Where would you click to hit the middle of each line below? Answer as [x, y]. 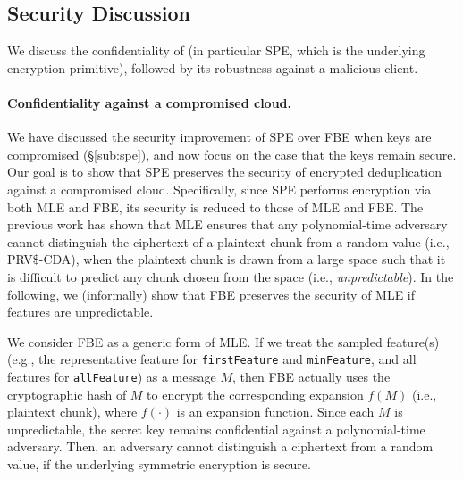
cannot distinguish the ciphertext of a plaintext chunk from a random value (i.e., [228, 241]
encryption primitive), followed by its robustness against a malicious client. [213, 67]
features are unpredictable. [80, 312]
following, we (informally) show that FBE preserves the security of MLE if [211, 294]
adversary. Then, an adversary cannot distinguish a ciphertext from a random [220, 446]
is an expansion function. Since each [275, 412]
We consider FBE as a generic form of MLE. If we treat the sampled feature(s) [223, 341]
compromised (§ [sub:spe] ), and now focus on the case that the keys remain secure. [232, 154]
